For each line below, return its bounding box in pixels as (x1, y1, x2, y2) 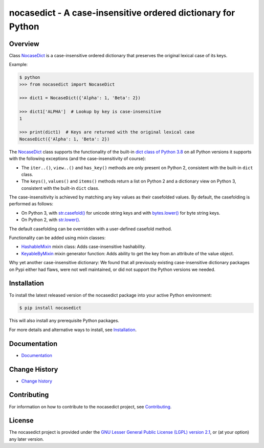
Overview (9, 40, 40, 48)
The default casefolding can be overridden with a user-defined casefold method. (9, 225, 172, 232)
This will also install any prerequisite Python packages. (9, 318, 119, 324)
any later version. (9, 436, 44, 442)
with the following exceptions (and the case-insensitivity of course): (9, 156, 146, 161)
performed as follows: (9, 201, 53, 207)
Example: (9, 62, 28, 67)
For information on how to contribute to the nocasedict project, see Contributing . (9, 403, 172, 409)
